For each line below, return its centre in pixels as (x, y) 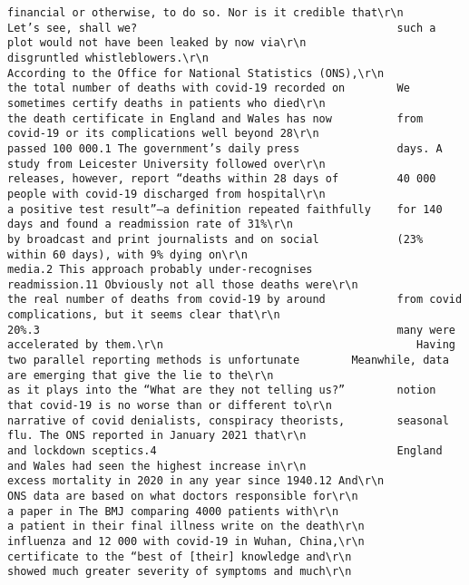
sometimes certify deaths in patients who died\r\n (166, 103)
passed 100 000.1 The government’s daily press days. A (225, 148)
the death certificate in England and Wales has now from (215, 118)
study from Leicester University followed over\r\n (166, 164)
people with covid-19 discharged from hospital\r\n (166, 194)
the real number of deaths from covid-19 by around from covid (235, 300)
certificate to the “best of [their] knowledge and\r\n (180, 556)
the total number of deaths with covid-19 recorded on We (209, 88)
